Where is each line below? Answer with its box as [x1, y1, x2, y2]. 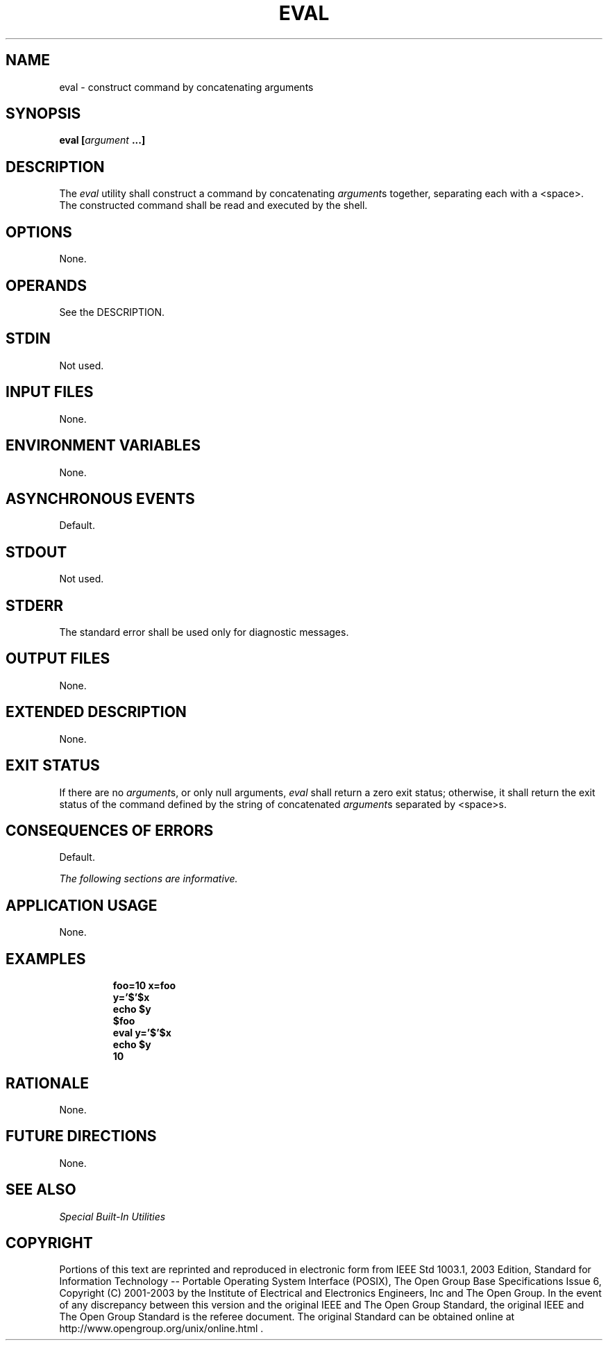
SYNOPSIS [6, 105, 81, 123]
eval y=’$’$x [112, 1027, 171, 1039]
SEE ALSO [6, 1181, 76, 1199]
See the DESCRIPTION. [59, 305, 165, 318]
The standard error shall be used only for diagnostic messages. [59, 626, 349, 639]
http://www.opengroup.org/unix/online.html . [59, 1322, 264, 1335]
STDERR [6, 596, 64, 614]
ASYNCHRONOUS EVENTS [6, 489, 195, 507]
